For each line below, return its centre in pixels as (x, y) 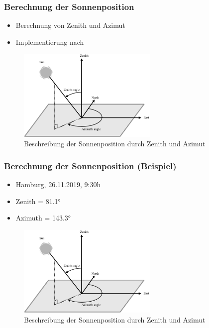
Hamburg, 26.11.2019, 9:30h (58, 184)
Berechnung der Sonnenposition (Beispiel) (90, 165)
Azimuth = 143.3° (43, 218)
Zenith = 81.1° (38, 201)
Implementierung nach (50, 42)
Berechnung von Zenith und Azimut (70, 25)
